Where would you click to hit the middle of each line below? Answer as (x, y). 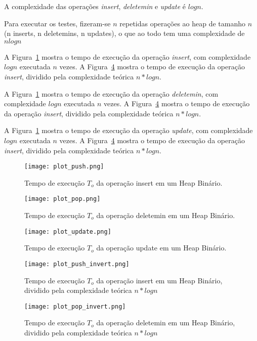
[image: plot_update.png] (68, 231)
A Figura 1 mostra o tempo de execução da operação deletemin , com (111, 93)
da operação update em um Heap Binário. (161, 248)
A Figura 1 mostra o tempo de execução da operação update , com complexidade (128, 130)
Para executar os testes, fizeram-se (57, 23)
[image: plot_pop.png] (62, 199)
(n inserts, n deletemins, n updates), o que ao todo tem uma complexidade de (124, 33)
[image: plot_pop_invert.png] (75, 306)
